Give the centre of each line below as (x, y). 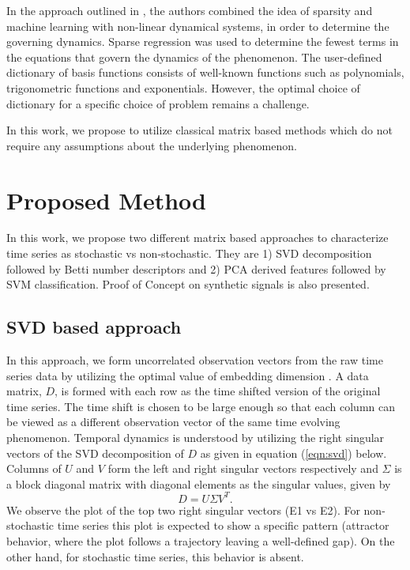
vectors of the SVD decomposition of (95, 453)
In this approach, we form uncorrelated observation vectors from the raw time (195, 360)
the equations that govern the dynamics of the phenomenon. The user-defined (194, 57)
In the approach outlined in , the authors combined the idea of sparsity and (190, 10)
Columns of (34, 468)
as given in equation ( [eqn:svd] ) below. (293, 453)
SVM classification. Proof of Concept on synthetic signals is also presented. (188, 284)
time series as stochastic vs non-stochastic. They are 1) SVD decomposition (189, 253)
